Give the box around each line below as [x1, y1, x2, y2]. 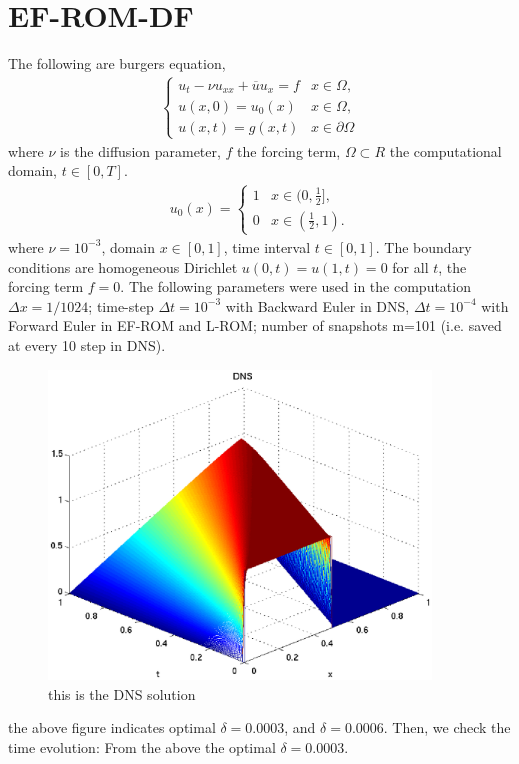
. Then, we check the [383, 717, 511, 738]
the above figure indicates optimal [8, 717, 216, 738]
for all [392, 256, 429, 277]
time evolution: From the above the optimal [8, 736, 276, 757]
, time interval [223, 236, 311, 257]
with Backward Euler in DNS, [225, 295, 410, 316]
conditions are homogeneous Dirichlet [8, 256, 238, 277]
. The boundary [375, 236, 472, 257]
